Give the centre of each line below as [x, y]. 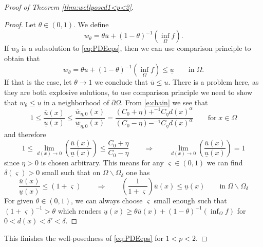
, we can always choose [107, 200]
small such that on [71, 172]
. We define [91, 24]
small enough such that [190, 200]
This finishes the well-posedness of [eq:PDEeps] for [84, 237]
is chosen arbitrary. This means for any [102, 162]
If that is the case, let [38, 82]
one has [138, 172]
